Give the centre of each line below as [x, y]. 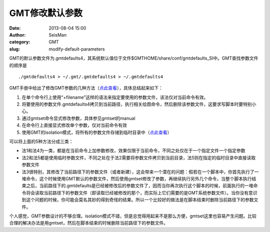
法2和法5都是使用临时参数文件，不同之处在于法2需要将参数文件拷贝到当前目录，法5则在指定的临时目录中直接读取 [139, 157]
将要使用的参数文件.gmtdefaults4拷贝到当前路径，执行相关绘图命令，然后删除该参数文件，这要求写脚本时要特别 [137, 104]
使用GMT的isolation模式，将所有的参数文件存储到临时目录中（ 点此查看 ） [97, 132]
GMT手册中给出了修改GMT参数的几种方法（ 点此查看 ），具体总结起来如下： [86, 88]
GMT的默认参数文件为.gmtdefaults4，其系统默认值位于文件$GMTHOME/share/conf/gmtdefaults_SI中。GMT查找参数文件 [134, 58]
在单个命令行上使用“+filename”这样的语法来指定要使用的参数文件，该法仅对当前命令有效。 [115, 97]
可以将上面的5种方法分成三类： [41, 142]
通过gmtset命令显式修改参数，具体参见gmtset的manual [78, 118]
